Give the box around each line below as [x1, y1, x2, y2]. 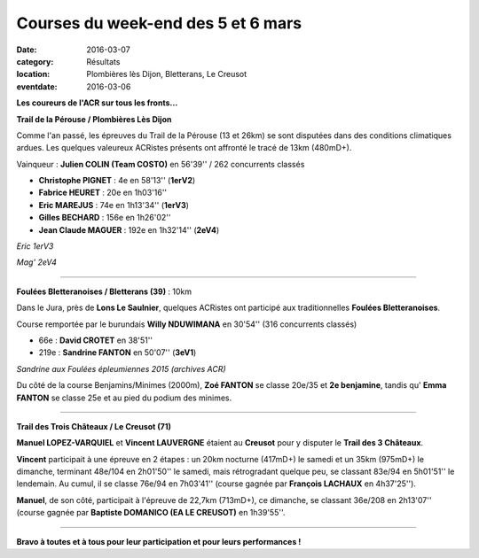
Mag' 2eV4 [16, 257, 58, 267]
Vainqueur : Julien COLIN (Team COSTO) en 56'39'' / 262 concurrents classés [16, 159, 305, 169]
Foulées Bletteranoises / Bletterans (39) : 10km [16, 286, 192, 297]
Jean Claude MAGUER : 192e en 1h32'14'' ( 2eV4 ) [38, 224, 220, 235]
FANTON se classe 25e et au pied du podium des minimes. [16, 392, 232, 403]
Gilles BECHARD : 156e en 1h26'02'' [38, 213, 171, 223]
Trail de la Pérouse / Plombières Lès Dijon [16, 113, 172, 124]
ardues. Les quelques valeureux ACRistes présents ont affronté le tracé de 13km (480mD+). [16, 143, 352, 153]
